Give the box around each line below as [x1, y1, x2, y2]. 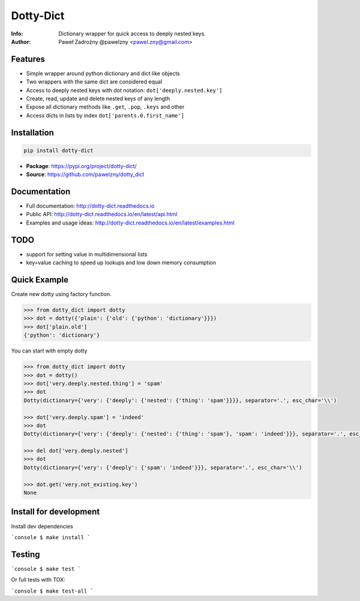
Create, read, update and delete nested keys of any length [26, 95, 170, 102]
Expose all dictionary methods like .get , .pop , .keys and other [26, 103, 185, 110]
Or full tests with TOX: [11, 576, 65, 584]
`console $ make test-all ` [11, 587, 94, 594]
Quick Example [11, 274, 69, 285]
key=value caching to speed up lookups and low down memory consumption [26, 259, 216, 267]
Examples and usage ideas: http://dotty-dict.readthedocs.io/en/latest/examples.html [26, 219, 235, 226]
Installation [11, 127, 54, 137]
